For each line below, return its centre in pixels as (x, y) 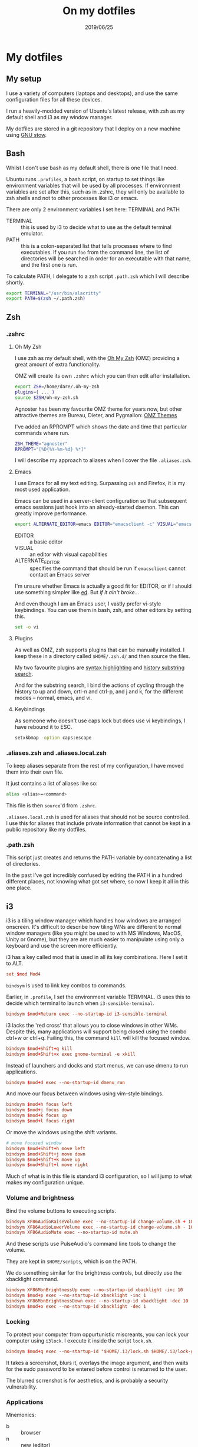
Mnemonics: (21, 1415)
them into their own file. (35, 772)
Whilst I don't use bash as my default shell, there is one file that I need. (92, 168)
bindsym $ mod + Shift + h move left (46, 1148)
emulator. (32, 233)
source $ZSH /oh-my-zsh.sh (46, 397)
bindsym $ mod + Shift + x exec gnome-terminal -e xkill (71, 1054)
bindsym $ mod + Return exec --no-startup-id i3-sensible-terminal (87, 1014)
